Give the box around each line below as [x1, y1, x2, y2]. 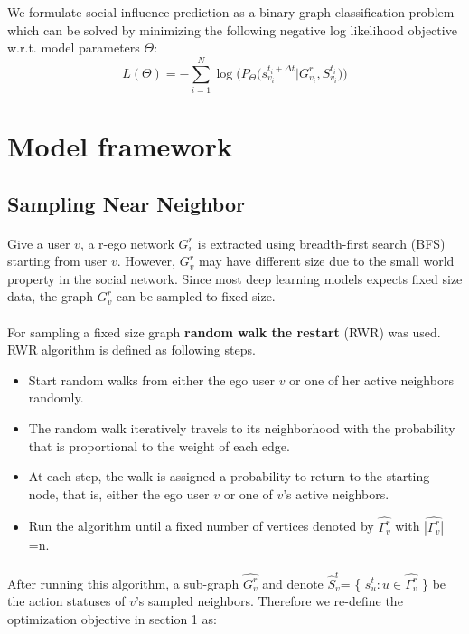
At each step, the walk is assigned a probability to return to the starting [28, 467, 430, 486]
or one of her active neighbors [289, 370, 454, 389]
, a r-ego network [80, 233, 174, 252]
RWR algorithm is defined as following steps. [7, 340, 256, 359]
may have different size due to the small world [198, 251, 455, 270]
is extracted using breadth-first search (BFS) [197, 233, 446, 252]
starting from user [7, 251, 108, 270]
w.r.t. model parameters [7, 38, 140, 57]
